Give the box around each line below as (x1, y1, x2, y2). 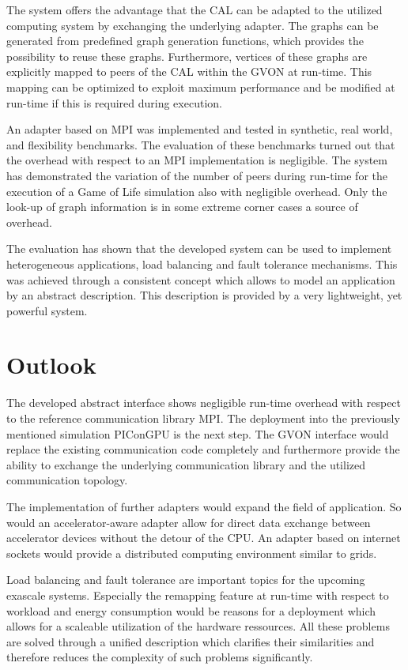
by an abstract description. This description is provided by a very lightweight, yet (6, 287, 402, 303)
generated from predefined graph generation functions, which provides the (6, 32, 364, 49)
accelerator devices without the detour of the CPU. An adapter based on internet (6, 529, 401, 546)
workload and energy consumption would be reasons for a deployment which (6, 602, 376, 619)
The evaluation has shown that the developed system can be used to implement (6, 240, 392, 257)
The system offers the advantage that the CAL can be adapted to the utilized (6, 2, 383, 17)
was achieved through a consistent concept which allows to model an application (6, 271, 395, 288)
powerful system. (6, 302, 88, 318)
